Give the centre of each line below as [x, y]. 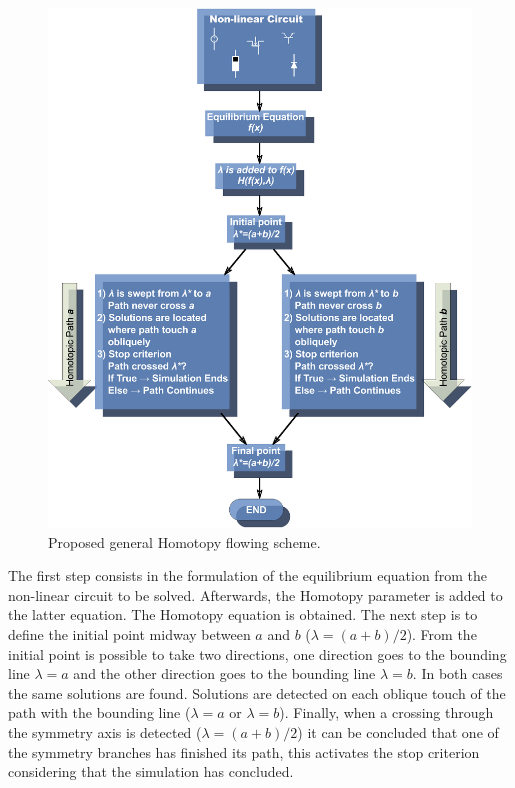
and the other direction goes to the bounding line [224, 673]
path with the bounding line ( [99, 712]
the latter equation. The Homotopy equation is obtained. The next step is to [243, 614]
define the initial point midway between [129, 633]
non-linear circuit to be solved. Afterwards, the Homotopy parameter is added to [255, 594]
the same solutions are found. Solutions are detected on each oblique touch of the [257, 692]
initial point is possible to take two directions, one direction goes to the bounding [257, 653]
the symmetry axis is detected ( [105, 731]
